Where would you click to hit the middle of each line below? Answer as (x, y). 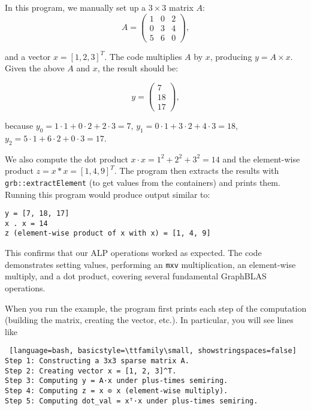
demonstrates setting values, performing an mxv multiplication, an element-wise (150, 264)
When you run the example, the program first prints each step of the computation (156, 308)
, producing (231, 56)
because (19, 126)
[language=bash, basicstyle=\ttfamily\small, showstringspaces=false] (153, 351)
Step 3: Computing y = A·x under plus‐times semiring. (117, 381)
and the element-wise (261, 159)
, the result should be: (138, 68)
